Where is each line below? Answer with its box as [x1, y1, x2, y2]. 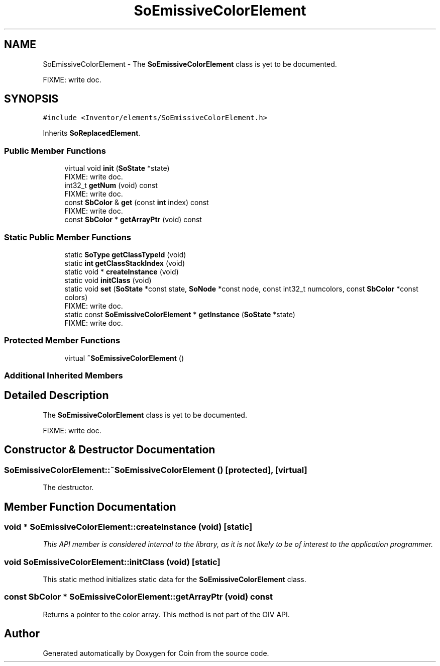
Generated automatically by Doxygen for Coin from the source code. [43, 648, 269, 657]
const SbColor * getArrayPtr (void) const [64, 215, 202, 224]
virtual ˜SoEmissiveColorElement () [64, 353, 184, 362]
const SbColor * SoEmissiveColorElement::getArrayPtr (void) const [4, 592, 273, 602]
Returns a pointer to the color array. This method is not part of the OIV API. [43, 610, 290, 619]
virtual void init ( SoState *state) [64, 164, 170, 173]
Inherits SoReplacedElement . [43, 129, 141, 138]
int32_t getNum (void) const [64, 181, 158, 190]
